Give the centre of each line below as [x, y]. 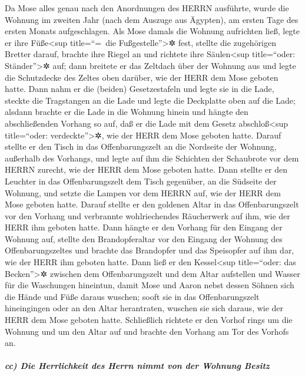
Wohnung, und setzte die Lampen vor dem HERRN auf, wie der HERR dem [143, 192]
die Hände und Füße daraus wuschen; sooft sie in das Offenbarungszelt [132, 296]
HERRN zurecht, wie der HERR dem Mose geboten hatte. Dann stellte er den [146, 169]
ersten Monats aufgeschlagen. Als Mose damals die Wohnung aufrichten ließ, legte [152, 31]
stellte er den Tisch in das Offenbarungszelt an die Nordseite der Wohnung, [141, 146]
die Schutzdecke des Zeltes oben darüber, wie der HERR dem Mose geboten [142, 77]
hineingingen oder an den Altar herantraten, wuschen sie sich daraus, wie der [144, 308]
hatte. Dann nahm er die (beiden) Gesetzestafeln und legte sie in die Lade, [140, 89]
